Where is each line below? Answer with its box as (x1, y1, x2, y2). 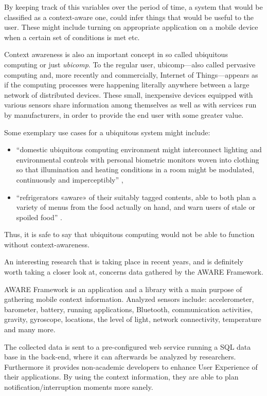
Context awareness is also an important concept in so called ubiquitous (4, 49, 228, 60)
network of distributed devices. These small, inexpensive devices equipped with (4, 89, 253, 100)
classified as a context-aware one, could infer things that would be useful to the (4, 11, 254, 22)
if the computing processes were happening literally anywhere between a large (4, 79, 250, 90)
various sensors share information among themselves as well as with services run (4, 99, 257, 110)
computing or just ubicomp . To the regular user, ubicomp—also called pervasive (4, 59, 256, 69)
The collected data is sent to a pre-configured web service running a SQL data (4, 341, 251, 352)
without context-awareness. (4, 239, 90, 249)
